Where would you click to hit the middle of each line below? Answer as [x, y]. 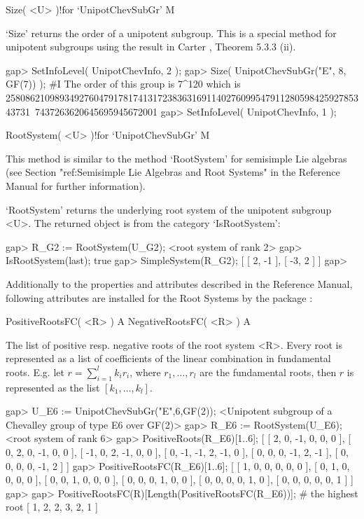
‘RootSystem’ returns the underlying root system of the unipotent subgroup [169, 209]
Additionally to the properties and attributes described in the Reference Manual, [179, 283]
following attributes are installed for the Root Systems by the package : [159, 297]
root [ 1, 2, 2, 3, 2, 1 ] [52, 507]
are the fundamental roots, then [268, 372]
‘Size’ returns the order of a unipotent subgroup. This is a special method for [171, 33]
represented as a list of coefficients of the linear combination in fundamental [168, 358]
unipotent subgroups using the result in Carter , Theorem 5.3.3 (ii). [151, 47]
